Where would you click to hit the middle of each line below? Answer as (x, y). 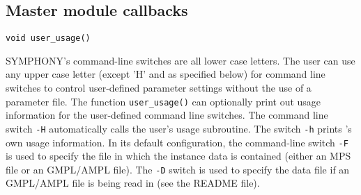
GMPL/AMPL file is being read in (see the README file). (133, 183)
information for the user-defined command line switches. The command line (167, 115)
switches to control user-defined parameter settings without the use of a (159, 88)
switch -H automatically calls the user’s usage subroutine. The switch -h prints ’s (179, 128)
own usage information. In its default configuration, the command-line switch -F (177, 142)
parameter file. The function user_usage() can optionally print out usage (163, 101)
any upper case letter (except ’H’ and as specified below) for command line (166, 74)
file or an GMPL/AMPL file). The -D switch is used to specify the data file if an (178, 169)
